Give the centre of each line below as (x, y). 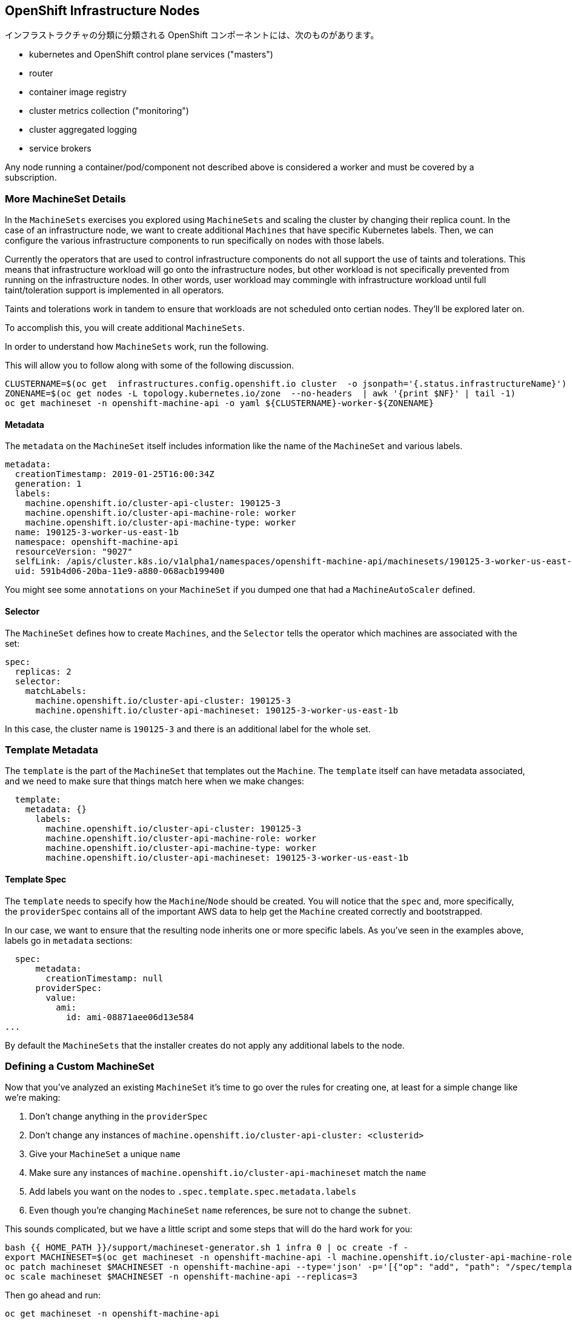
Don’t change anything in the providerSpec (118, 1117)
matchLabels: (56, 691)
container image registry (78, 92)
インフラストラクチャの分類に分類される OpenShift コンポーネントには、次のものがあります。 (192, 35)
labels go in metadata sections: (69, 940)
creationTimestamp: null (105, 978)
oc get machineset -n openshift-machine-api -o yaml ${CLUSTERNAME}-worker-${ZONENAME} (220, 403)
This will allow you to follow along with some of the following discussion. (150, 366)
